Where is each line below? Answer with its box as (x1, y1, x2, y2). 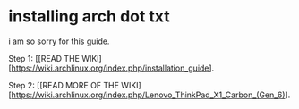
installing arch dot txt (8, 6, 171, 27)
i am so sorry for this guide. (8, 36, 110, 46)
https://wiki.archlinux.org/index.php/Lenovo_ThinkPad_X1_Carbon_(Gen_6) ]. (11, 89, 291, 100)
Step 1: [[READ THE (8, 53, 80, 63)
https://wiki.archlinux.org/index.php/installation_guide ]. (11, 63, 215, 73)
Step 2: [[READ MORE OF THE (8, 80, 120, 90)
